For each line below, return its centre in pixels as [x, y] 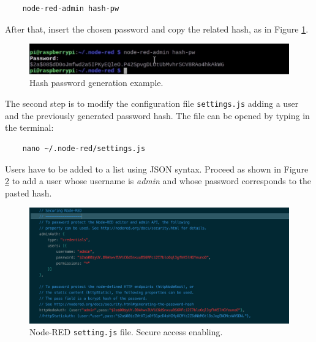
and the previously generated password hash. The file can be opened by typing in [157, 115]
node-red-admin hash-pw [71, 9]
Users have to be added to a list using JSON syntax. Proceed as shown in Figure [157, 169]
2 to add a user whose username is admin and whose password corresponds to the [158, 181]
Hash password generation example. [96, 83]
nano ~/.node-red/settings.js [84, 148]
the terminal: [29, 127]
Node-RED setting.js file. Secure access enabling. [126, 332]
